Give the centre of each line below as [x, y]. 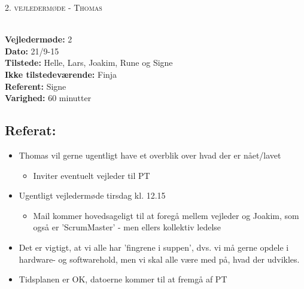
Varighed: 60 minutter [48, 98]
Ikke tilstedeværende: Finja [61, 74]
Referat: [31, 130]
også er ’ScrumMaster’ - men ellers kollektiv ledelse [127, 227]
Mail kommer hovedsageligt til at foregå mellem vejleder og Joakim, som [166, 215]
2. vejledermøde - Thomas [54, 7]
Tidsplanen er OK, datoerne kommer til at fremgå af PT [123, 279]
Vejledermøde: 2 [39, 39]
